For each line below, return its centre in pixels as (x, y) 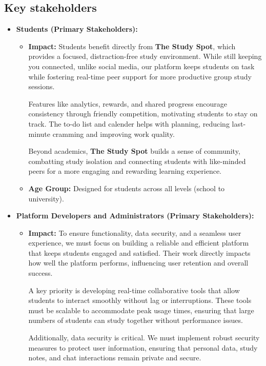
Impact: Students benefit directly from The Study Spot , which (132, 46)
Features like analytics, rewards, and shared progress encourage (128, 103)
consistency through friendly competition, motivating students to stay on (143, 114)
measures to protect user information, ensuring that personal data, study (143, 347)
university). (46, 198)
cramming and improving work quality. (114, 134)
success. (40, 273)
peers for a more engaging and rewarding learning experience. (125, 171)
